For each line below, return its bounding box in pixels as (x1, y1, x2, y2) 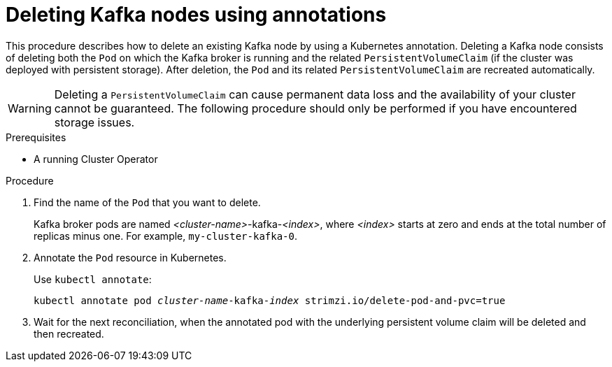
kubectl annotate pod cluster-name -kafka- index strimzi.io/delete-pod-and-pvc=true (34, 294, 506, 306)
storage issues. (54, 115, 135, 129)
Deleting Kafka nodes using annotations (6, 3, 387, 27)
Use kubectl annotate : (34, 273, 152, 285)
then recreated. (34, 327, 104, 340)
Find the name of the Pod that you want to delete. (34, 196, 261, 208)
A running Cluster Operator (34, 152, 158, 165)
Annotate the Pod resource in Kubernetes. (34, 251, 227, 264)
